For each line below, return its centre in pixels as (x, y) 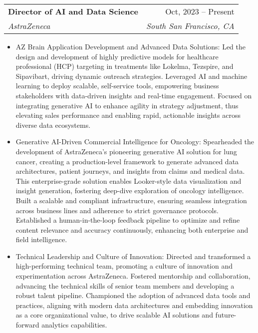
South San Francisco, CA (190, 26)
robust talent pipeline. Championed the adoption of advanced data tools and (133, 295)
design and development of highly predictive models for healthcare (117, 56)
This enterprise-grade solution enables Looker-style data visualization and (129, 180)
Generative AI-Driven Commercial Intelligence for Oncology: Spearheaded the (135, 142)
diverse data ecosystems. (53, 125)
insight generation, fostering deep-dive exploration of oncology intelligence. (130, 190)
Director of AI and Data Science (73, 11)
